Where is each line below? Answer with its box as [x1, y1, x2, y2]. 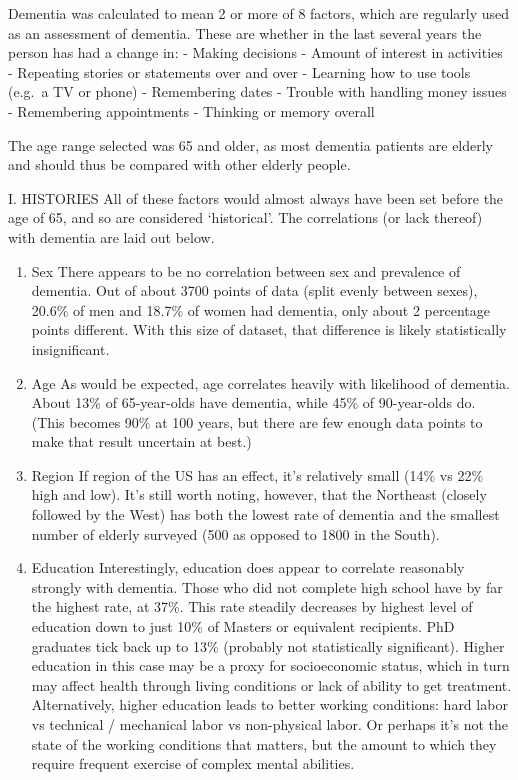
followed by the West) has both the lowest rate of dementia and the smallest [31, 504, 500, 525]
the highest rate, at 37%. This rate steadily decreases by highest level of [31, 596, 473, 617]
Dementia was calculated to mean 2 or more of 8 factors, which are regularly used [8, 3, 510, 23]
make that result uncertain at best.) [31, 431, 252, 452]
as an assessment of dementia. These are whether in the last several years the [8, 22, 482, 43]
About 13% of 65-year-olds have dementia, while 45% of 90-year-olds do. [31, 392, 476, 413]
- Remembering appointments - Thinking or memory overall [8, 100, 375, 121]
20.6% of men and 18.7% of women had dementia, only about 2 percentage [31, 299, 490, 320]
